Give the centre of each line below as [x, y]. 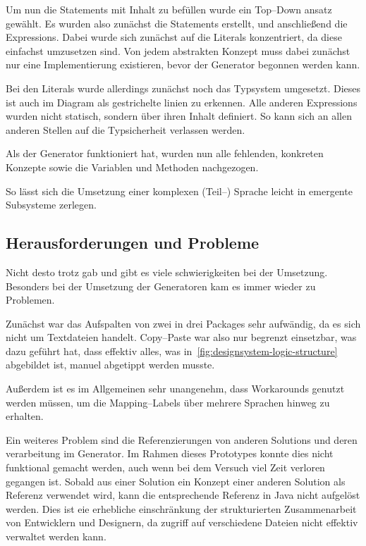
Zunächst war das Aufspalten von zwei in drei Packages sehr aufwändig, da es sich [183, 323]
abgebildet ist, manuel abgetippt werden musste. [110, 365]
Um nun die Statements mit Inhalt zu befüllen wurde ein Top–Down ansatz [169, 9]
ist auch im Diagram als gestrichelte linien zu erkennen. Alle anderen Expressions [182, 102]
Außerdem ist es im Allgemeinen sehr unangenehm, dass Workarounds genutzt [175, 389]
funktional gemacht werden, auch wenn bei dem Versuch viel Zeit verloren [165, 467]
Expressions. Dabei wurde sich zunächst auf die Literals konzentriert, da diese [174, 37]
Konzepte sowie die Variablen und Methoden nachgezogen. [132, 167]
